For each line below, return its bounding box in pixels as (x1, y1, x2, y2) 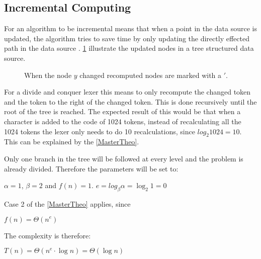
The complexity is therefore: (4, 230, 91, 240)
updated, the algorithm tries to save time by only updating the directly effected (4, 33, 249, 43)
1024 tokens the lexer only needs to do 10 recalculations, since (4, 126, 195, 136)
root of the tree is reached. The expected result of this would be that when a (4, 106, 241, 117)
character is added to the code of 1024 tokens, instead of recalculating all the (4, 116, 241, 126)
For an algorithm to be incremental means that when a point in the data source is (4, 23, 257, 34)
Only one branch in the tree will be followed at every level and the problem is (4, 153, 243, 163)
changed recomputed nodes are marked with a (79, 69, 222, 80)
